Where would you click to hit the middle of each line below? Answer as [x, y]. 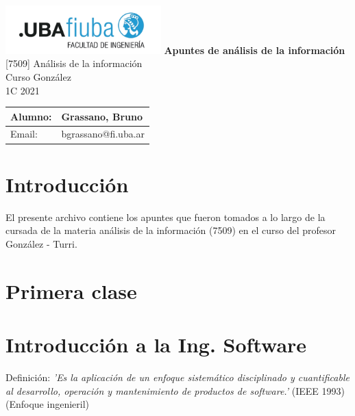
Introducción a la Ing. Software [156, 344]
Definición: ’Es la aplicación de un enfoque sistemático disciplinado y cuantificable [177, 377]
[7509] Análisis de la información [74, 63]
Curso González [38, 76]
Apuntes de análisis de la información [255, 50]
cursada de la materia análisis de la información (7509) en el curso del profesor [171, 230]
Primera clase [71, 290]
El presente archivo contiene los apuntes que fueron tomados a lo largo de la [166, 217]
